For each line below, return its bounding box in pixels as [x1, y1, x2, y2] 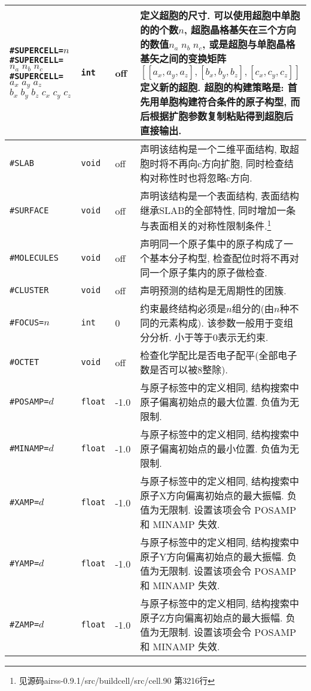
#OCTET [10, 357, 39, 367]
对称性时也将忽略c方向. [150, 171, 252, 185]
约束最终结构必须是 [140, 301, 227, 316]
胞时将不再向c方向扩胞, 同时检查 [140, 156, 285, 170]
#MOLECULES [10, 253, 59, 263]
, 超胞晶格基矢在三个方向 [184, 23, 297, 37]
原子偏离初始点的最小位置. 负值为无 [140, 442, 299, 456]
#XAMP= [10, 497, 39, 508]
